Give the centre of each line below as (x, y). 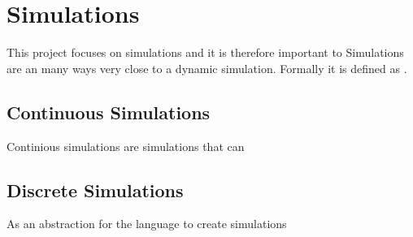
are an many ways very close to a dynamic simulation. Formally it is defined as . (207, 68)
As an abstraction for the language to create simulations (147, 224)
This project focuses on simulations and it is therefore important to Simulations (205, 52)
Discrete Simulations (95, 190)
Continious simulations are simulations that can (126, 146)
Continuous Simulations (109, 112)
